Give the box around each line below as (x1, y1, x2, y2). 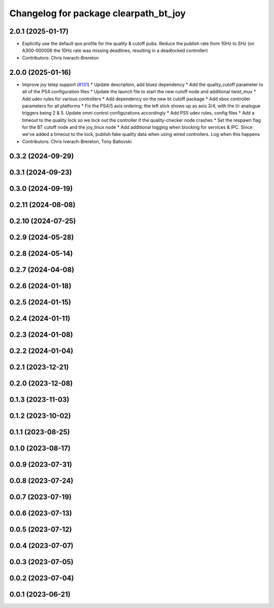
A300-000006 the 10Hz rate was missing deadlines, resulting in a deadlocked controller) (22, 47, 208, 53)
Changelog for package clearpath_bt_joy (9, 8, 186, 19)
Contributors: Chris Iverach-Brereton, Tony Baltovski (22, 138, 132, 145)
